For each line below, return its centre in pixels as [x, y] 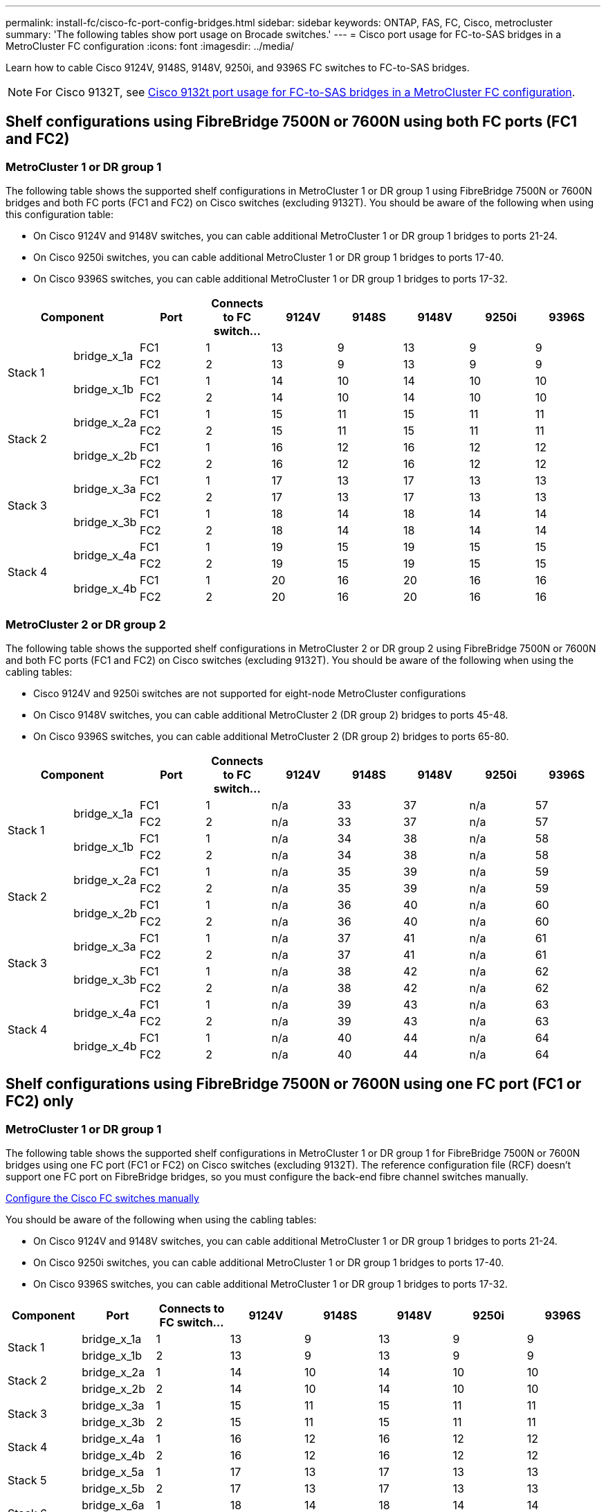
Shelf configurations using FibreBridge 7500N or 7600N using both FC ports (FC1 [291, 122]
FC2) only [40, 1101]
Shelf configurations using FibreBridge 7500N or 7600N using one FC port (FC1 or [294, 1084]
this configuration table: [60, 215]
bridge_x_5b [113, 1489]
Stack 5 [27, 1480]
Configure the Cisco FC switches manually [102, 1198]
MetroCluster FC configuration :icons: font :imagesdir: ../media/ [150, 46]
